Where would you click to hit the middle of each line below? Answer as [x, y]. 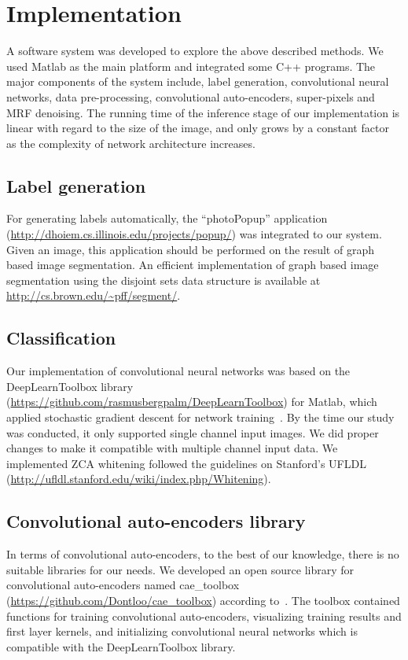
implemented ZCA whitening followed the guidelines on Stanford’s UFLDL [186, 463]
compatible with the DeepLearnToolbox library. [121, 646]
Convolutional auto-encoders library [156, 521]
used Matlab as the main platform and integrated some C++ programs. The [191, 66]
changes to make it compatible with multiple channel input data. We [172, 448]
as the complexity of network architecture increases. [131, 143]
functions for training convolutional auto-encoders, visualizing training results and [204, 616]
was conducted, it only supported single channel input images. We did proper [193, 432]
